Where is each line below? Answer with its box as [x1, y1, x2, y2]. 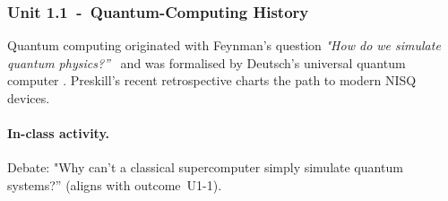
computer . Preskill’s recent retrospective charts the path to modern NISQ [7, 71, 417, 90]
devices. [7, 89, 50, 107]
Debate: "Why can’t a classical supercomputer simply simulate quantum [7, 158, 403, 177]
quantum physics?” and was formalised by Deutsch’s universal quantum [7, 53, 406, 72]
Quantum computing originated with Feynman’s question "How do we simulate [7, 36, 441, 55]
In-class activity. [7, 124, 110, 143]
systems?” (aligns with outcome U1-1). [7, 175, 222, 194]
